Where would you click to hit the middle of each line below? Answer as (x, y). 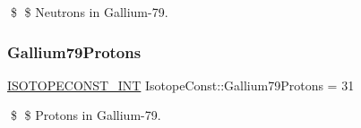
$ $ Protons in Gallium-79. (86, 115)
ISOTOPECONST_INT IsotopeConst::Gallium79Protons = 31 (181, 85)
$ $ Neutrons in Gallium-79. (89, 12)
